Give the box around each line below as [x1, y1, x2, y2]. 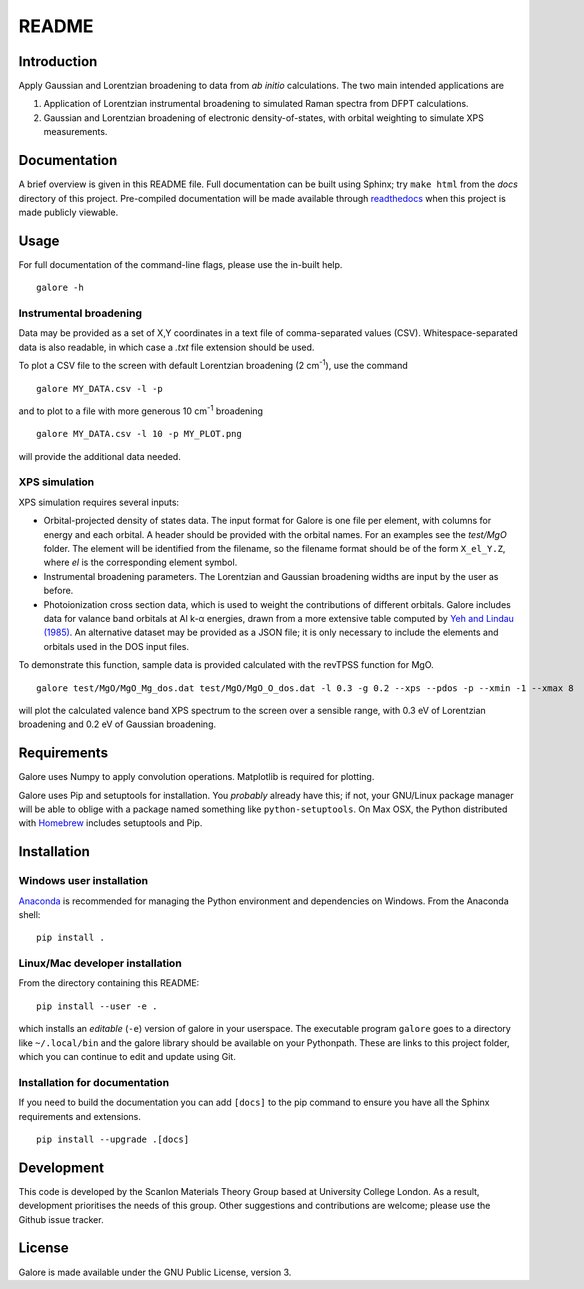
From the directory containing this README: [18, 977, 200, 989]
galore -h [36, 282, 84, 294]
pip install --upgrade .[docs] [36, 1133, 190, 1145]
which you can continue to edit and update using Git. [18, 1051, 237, 1063]
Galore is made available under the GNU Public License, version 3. [18, 1266, 292, 1278]
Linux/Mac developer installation [18, 956, 182, 970]
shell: [18, 908, 41, 920]
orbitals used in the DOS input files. [43, 640, 190, 652]
